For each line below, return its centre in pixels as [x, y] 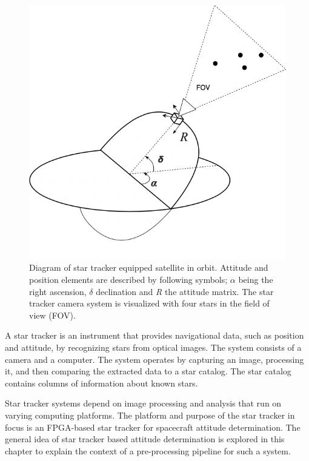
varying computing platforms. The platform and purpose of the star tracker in [150, 415]
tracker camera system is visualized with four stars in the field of [149, 303]
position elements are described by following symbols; [128, 280]
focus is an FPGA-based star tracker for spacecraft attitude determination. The [153, 427]
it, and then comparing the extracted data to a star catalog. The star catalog [148, 371]
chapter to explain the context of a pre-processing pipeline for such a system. [148, 450]
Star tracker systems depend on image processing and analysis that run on [143, 403]
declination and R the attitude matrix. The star [185, 291]
